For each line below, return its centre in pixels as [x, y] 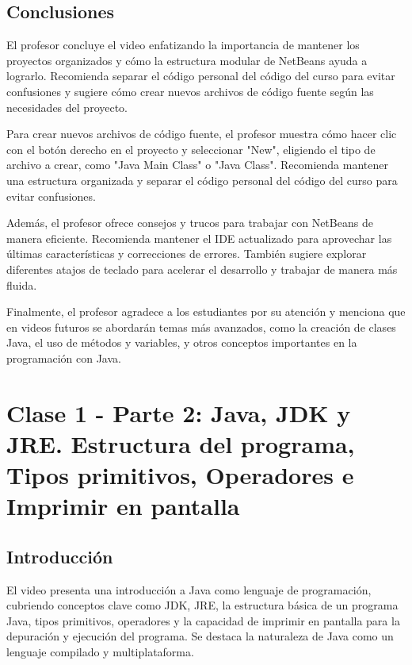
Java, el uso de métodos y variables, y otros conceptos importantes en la [182, 342]
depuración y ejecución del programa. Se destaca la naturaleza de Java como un [200, 636]
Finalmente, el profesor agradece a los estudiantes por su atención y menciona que [206, 311]
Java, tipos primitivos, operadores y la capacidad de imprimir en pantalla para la [203, 620]
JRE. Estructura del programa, [181, 443]
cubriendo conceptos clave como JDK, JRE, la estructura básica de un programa [202, 605]
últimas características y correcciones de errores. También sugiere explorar [187, 254]
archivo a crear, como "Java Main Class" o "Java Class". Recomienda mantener [197, 165]
